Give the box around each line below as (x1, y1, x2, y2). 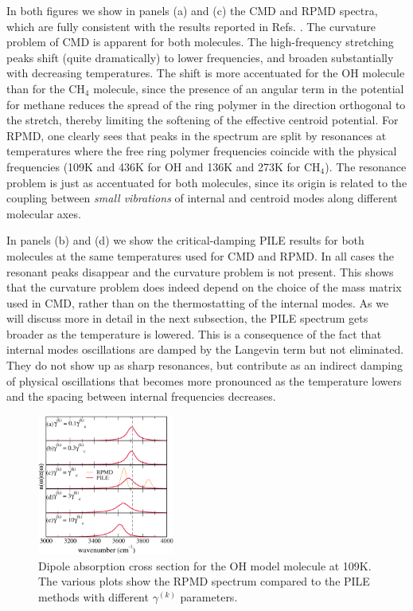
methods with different (38, 588, 149, 605)
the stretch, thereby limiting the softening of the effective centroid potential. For (6, 112, 399, 128)
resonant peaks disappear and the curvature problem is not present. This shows (6, 263, 394, 280)
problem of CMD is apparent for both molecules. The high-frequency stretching (6, 33, 394, 50)
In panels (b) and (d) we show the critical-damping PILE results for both (6, 232, 364, 249)
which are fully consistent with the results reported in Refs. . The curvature (6, 18, 376, 34)
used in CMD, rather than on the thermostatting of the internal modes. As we (6, 294, 389, 311)
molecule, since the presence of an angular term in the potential (93, 80, 404, 96)
